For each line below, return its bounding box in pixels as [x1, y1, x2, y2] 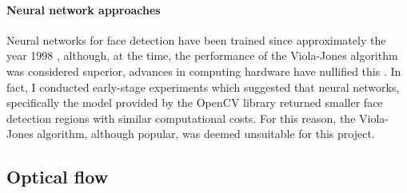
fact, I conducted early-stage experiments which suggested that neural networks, [6, 78, 400, 95]
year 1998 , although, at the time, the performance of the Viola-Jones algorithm [6, 47, 398, 64]
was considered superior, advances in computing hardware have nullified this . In [6, 62, 401, 79]
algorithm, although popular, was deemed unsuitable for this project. [37, 125, 375, 142]
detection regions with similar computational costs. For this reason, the [6, 109, 356, 126]
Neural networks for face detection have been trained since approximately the [6, 31, 386, 48]
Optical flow [6, 164, 109, 189]
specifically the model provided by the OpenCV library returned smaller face [6, 94, 383, 111]
